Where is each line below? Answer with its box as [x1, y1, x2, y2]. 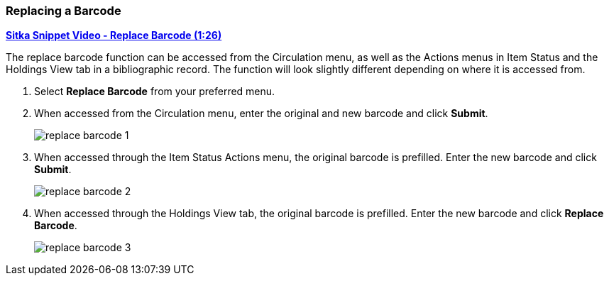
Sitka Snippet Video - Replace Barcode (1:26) [6, 29, 222, 42]
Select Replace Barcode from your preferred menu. [34, 85, 275, 98]
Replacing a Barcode [6, 4, 121, 18]
